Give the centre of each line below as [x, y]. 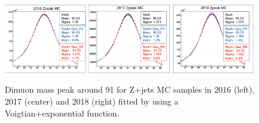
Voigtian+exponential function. [62, 113]
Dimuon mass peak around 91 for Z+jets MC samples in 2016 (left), [130, 89]
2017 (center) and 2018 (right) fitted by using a [92, 101]
